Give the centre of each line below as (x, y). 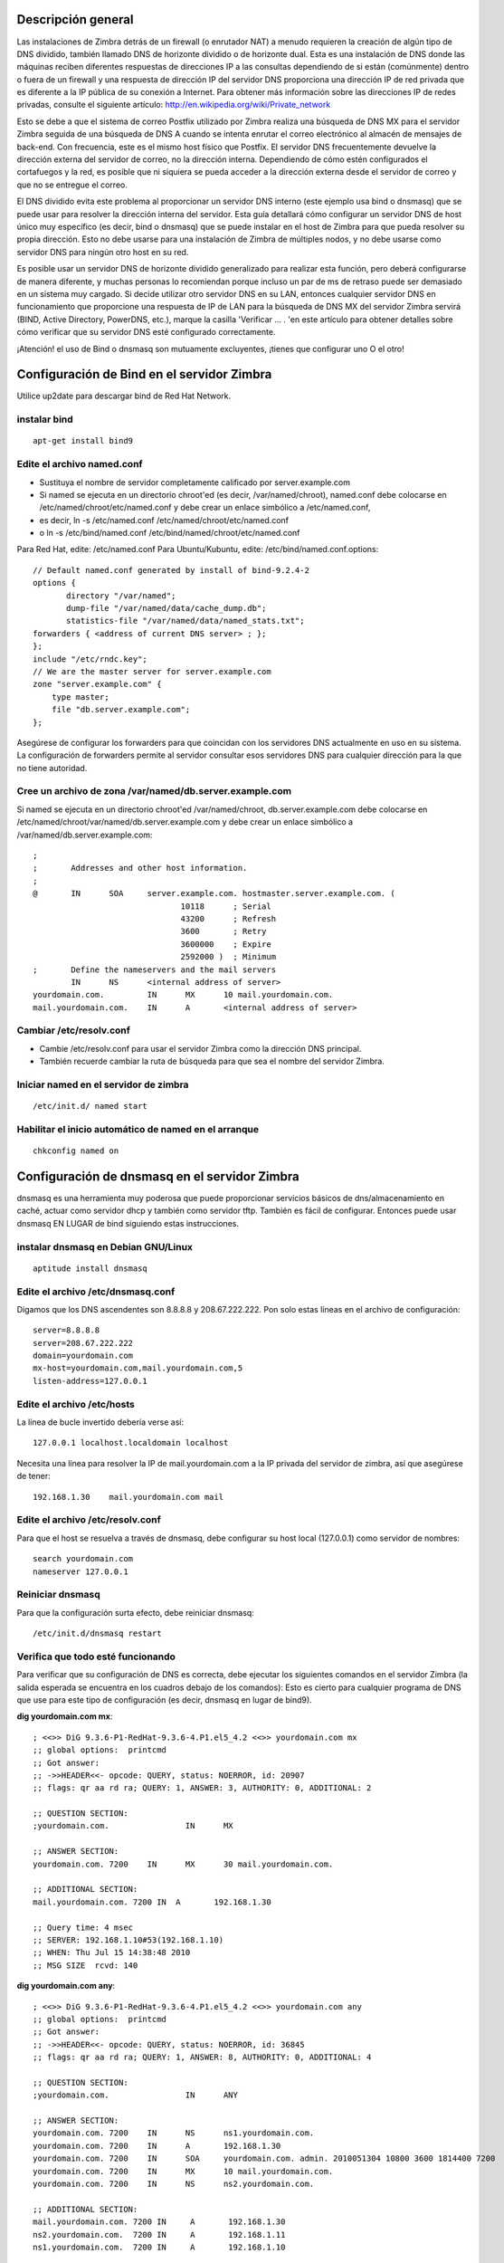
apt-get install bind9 (83, 441)
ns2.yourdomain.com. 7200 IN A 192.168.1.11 (159, 2234)
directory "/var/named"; (121, 596)
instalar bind (45, 419)
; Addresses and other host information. (140, 868)
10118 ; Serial (226, 906)
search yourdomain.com (83, 1559)
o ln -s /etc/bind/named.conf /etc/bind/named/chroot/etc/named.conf (170, 533)
